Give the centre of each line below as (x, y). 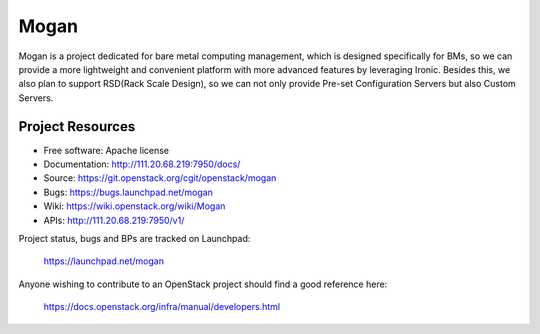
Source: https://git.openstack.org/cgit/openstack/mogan (160, 178)
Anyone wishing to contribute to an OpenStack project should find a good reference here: (203, 284)
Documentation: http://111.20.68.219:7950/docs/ (142, 164)
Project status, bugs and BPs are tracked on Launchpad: (134, 238)
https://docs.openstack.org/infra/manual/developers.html (161, 307)
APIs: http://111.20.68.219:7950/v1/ (114, 220)
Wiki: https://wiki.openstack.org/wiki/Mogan (134, 206)
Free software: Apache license (106, 150)
